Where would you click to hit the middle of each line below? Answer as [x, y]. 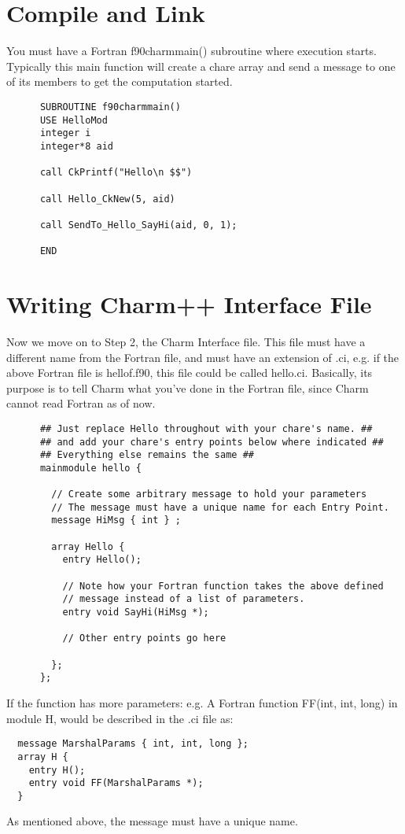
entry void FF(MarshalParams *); [116, 783]
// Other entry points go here [144, 638]
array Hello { [88, 546]
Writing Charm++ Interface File [189, 303]
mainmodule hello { [90, 468]
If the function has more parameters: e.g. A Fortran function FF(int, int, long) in [202, 703]
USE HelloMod [74, 120]
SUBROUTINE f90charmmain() [110, 107]
